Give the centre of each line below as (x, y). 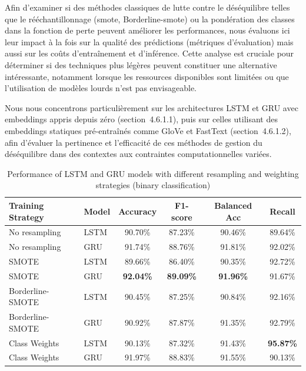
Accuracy (138, 211)
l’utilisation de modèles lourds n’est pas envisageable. (101, 88)
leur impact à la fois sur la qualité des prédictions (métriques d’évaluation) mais (149, 41)
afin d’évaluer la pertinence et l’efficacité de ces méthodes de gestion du (134, 142)
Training (26, 205)
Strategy (26, 217)
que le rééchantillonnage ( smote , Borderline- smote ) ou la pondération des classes (150, 19)
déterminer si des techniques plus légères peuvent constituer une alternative (141, 64)
